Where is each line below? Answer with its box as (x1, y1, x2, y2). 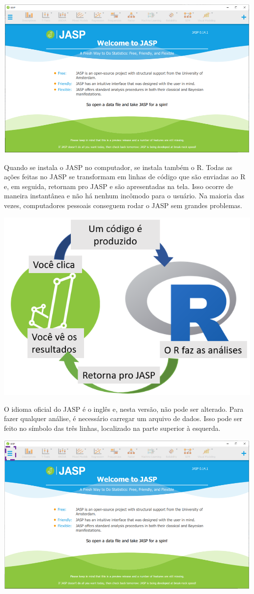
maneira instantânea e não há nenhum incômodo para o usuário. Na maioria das (4, 191, 244, 201)
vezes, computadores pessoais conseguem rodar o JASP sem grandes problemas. (4, 200, 242, 211)
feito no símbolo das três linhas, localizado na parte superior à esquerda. (4, 423, 221, 433)
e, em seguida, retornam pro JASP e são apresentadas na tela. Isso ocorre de (4, 181, 233, 191)
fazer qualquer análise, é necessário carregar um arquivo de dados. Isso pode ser (4, 413, 243, 424)
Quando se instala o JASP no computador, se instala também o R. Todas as (4, 162, 233, 172)
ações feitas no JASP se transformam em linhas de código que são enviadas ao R (4, 171, 246, 182)
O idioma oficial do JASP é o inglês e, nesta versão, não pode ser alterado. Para (4, 403, 244, 414)
